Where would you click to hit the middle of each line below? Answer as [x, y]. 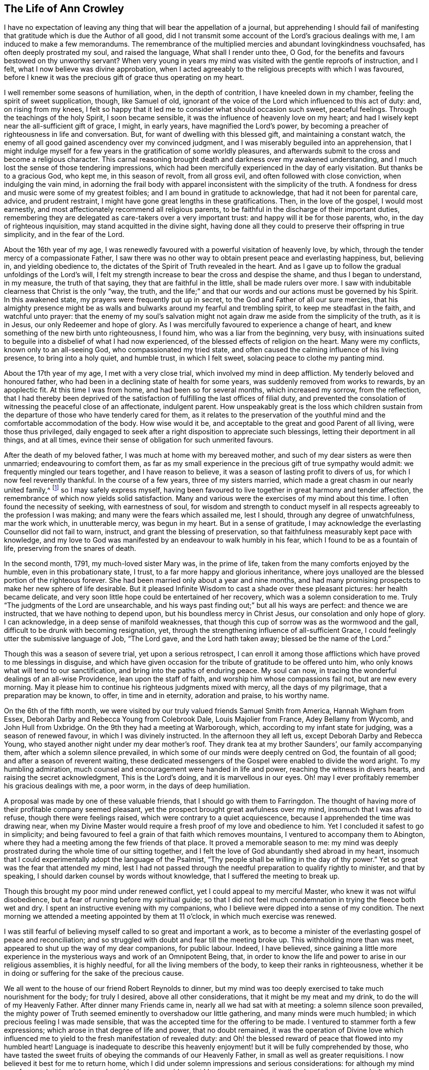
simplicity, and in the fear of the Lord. [64, 235]
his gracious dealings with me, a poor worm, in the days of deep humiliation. [127, 786]
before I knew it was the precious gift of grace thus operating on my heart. [124, 78]
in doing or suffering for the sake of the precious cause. [94, 973]
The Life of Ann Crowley [64, 9]
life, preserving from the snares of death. [70, 548]
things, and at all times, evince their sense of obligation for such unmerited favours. [139, 440]
